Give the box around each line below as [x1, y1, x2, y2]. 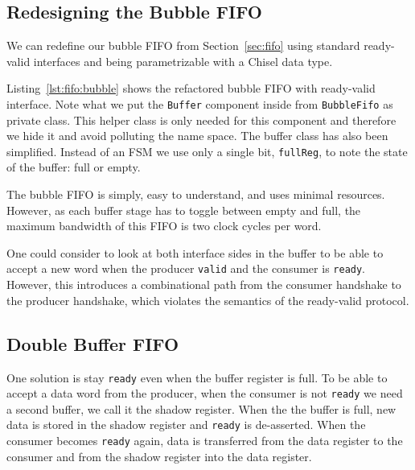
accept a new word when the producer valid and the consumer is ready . [6, 260, 366, 277]
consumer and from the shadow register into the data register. [6, 447, 312, 464]
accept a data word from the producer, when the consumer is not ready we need [6, 385, 403, 402]
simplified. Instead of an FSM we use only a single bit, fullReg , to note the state [6, 142, 408, 159]
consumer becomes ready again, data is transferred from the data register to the [6, 432, 403, 449]
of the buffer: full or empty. [6, 159, 141, 175]
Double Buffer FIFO [6, 331, 179, 356]
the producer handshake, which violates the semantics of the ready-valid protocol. [6, 291, 409, 308]
